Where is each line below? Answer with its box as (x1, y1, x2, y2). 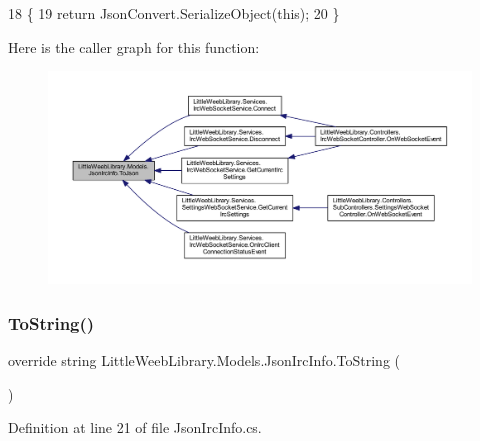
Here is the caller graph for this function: (8, 36, 260, 57)
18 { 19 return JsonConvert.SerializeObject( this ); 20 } (8, 3, 340, 23)
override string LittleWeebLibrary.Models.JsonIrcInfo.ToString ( (8, 350, 400, 371)
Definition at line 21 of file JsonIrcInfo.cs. (8, 417, 262, 438)
